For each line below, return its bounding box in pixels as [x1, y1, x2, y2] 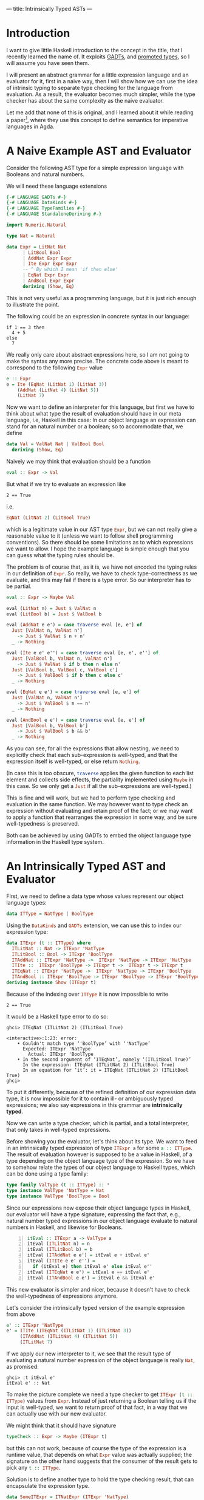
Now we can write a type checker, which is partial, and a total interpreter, [6, 1119, 189, 1126]
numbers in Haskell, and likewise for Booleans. [6, 1224, 123, 1231]
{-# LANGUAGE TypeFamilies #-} [6, 205, 86, 211]
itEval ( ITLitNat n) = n [27, 1241, 90, 1247]
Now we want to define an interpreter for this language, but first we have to [6, 403, 195, 411]
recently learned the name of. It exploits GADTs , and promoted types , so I [6, 53, 190, 60]
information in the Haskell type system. [6, 838, 104, 846]
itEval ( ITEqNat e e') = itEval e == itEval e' [27, 1269, 150, 1275]
